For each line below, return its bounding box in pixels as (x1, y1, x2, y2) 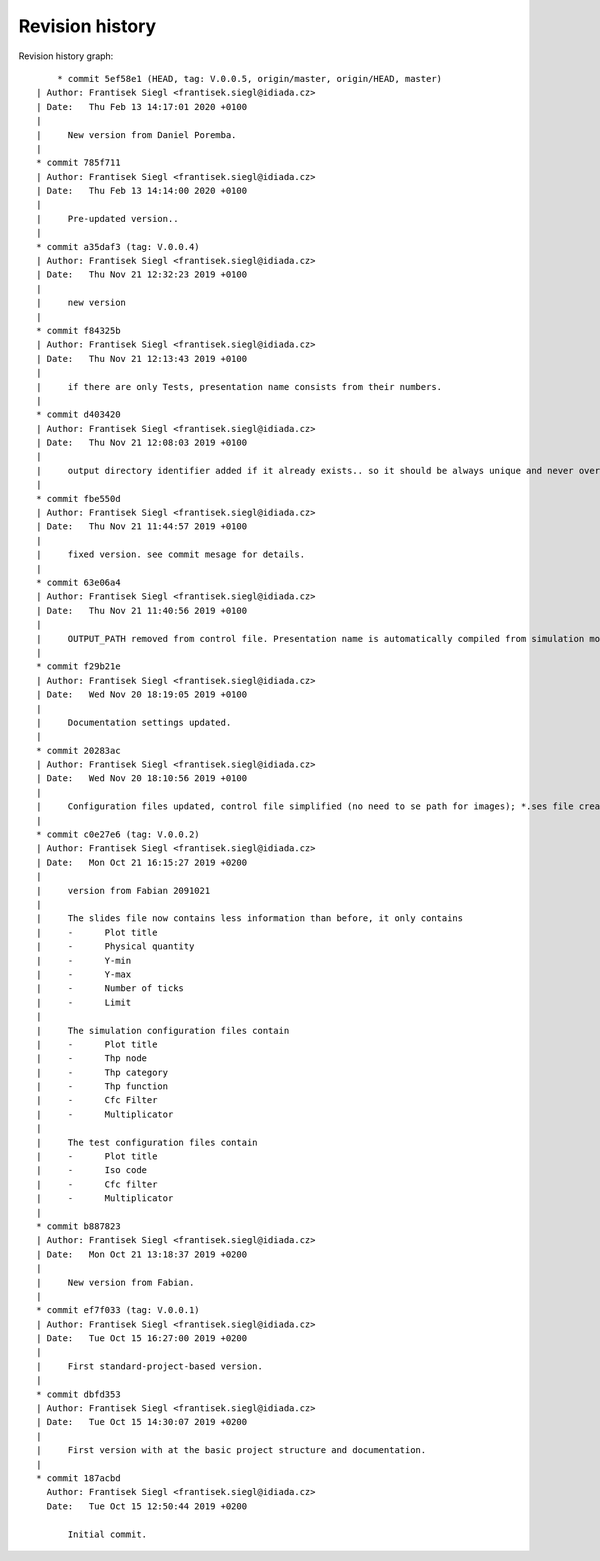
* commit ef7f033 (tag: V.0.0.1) (36, 1305, 200, 1316)
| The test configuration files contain (36, 1136, 259, 1148)
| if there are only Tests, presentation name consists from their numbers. (36, 381, 443, 392)
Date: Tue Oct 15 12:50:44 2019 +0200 (46, 1500, 248, 1512)
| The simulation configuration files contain (36, 1025, 290, 1036)
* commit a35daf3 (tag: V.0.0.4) (36, 241, 200, 252)
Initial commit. (67, 1528, 148, 1540)
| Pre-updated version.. (36, 213, 179, 224)
